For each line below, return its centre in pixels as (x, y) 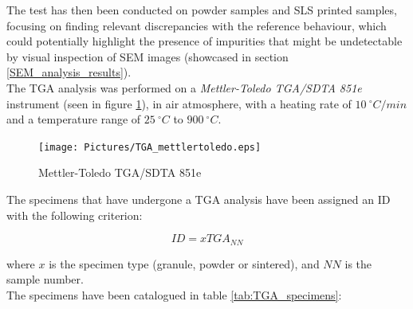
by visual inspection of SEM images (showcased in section (147, 56)
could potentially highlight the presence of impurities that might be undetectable (205, 41)
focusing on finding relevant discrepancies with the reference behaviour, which (197, 25)
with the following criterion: (75, 215)
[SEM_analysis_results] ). (69, 72)
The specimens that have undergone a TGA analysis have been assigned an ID (199, 199)
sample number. (45, 279)
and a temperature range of (74, 119)
